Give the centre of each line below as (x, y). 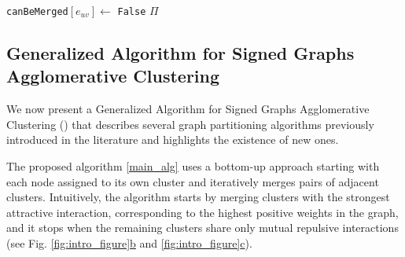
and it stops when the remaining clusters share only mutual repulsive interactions (202, 228)
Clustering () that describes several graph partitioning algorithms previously (190, 124)
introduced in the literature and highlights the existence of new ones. (173, 140)
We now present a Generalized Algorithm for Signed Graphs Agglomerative (188, 109)
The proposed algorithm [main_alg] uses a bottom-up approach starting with (193, 166)
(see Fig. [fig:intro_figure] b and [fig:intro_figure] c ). (129, 243)
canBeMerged (37, 12)
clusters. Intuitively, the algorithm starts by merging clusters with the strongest (198, 197)
